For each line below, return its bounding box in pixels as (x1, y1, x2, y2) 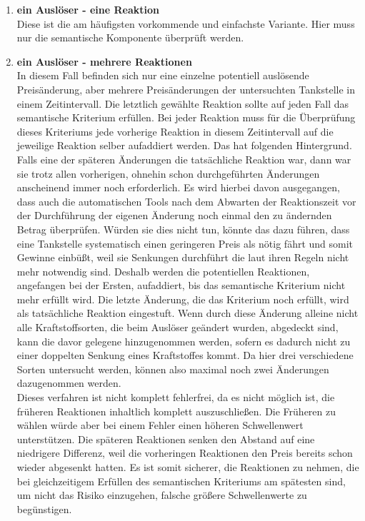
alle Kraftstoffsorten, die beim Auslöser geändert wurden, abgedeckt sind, (16, 320, 339, 335)
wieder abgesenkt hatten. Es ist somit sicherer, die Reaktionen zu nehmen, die (16, 460, 359, 474)
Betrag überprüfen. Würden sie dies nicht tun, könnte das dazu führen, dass (16, 221, 350, 236)
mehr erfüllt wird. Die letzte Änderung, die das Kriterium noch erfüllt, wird (16, 291, 349, 306)
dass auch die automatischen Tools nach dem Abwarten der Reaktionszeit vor (16, 193, 356, 208)
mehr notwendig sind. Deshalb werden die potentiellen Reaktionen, (16, 263, 310, 278)
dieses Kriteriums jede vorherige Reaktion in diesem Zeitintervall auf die (16, 123, 334, 138)
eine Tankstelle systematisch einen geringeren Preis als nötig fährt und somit (16, 236, 354, 251)
